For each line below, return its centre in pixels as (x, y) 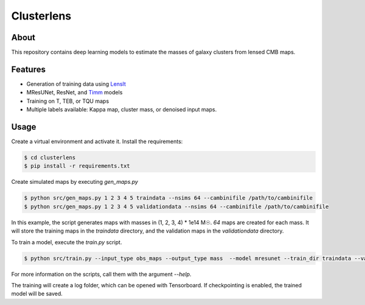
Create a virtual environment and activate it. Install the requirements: (97, 142)
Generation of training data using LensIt (76, 84)
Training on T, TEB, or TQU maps (68, 101)
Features (28, 69)
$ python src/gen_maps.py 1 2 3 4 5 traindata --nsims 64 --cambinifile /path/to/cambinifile (169, 198)
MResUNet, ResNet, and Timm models (75, 93)
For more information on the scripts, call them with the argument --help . (101, 274)
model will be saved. (37, 294)
